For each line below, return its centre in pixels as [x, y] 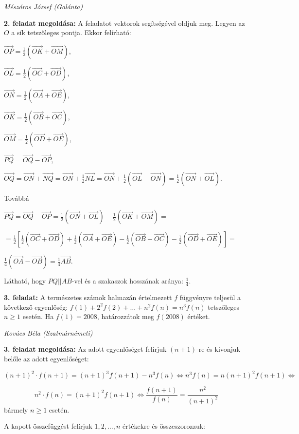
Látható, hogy [25, 281]
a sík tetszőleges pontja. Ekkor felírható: [71, 32]
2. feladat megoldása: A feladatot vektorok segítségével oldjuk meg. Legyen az [124, 23]
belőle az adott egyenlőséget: [46, 358]
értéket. [199, 316]
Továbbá [17, 198]
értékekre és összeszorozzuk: [164, 426]
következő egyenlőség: [36, 307]
